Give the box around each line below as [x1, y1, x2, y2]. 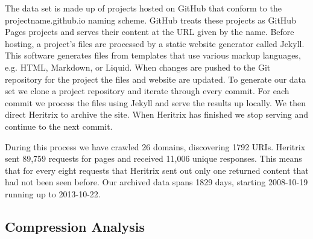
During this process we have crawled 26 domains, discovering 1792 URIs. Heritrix [5, 140, 306, 153]
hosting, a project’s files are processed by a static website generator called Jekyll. [5, 37, 305, 49]
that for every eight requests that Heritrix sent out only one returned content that [5, 164, 309, 176]
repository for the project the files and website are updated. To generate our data [5, 72, 306, 85]
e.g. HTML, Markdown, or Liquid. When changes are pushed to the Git [5, 60, 271, 73]
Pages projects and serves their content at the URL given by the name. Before [5, 25, 294, 38]
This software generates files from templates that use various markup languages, [5, 49, 301, 62]
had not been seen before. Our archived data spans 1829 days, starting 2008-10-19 [5, 176, 308, 188]
